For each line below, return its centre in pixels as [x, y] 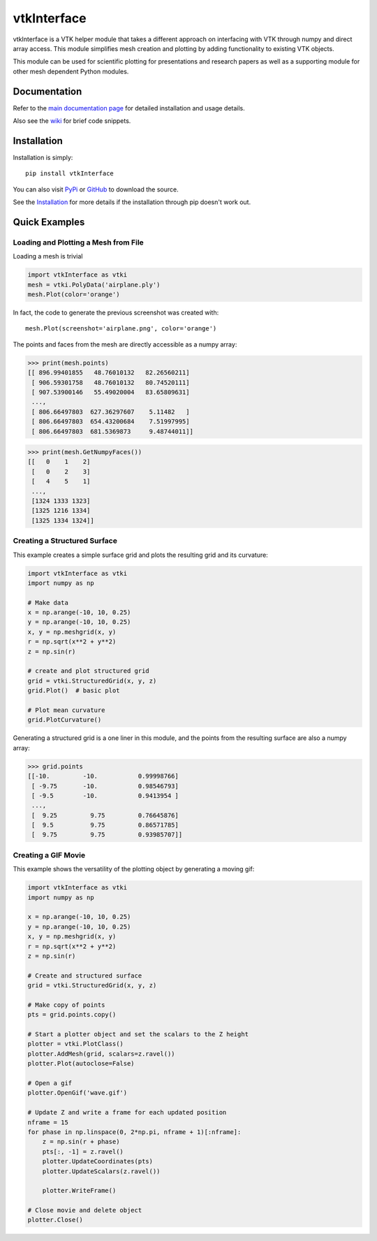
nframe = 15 [48, 1122]
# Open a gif [50, 1083]
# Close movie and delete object [85, 1210]
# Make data [48, 602]
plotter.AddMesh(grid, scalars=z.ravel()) [101, 1054]
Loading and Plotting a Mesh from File [79, 242]
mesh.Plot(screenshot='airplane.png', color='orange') [121, 329]
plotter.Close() [56, 1220]
